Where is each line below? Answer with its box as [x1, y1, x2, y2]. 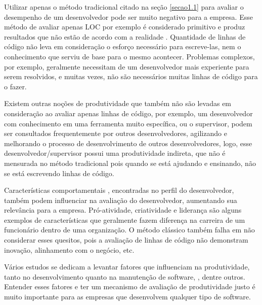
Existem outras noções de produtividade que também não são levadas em [4, 98, 232, 109]
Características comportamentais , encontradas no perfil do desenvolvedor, [4, 185, 234, 195]
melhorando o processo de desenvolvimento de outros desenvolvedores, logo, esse [4, 138, 252, 148]
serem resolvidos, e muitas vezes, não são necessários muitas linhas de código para [4, 71, 258, 82]
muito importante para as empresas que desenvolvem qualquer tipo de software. [4, 291, 251, 302]
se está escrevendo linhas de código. [4, 167, 114, 178]
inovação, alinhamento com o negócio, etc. [4, 244, 135, 255]
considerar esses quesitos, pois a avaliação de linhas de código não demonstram [4, 234, 248, 245]
